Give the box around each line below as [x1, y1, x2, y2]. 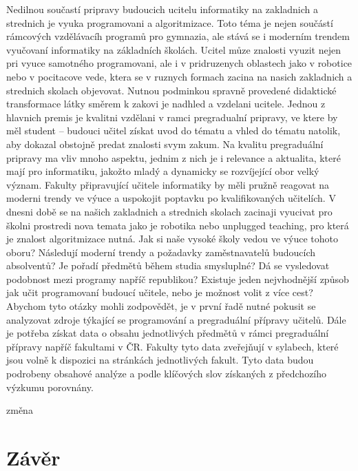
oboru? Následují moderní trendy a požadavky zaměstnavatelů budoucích [6, 244, 316, 259]
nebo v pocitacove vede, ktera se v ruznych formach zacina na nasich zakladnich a [6, 69, 352, 83]
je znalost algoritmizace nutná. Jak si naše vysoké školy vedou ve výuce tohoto [6, 231, 339, 246]
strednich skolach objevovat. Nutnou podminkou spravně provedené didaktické [6, 83, 337, 97]
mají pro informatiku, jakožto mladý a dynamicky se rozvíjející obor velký [6, 164, 319, 178]
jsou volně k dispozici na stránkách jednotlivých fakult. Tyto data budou [6, 353, 314, 367]
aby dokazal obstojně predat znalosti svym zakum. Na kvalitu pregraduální [6, 136, 324, 151]
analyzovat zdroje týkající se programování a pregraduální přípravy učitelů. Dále [6, 312, 346, 326]
